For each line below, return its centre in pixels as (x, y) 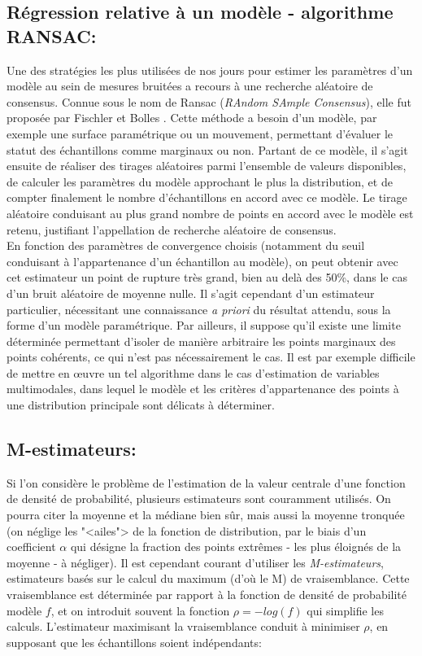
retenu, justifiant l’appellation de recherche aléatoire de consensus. (172, 229)
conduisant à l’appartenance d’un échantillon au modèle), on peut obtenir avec (202, 261)
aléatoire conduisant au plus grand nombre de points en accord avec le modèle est (210, 213)
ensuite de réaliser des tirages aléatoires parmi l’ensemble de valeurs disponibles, (207, 166)
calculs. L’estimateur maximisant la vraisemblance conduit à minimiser (183, 626)
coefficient (31, 547)
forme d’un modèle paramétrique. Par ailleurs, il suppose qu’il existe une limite (204, 325)
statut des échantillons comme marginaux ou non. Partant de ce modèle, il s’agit (207, 149)
